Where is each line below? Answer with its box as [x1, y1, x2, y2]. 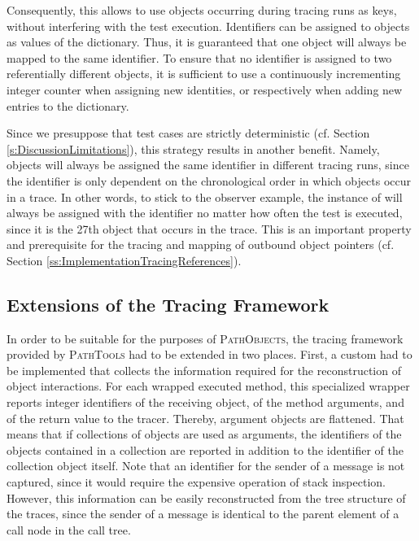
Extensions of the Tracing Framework [7, 291, 330, 316]
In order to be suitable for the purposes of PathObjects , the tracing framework [7, 329, 404, 347]
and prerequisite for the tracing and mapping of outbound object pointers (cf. [7, 236, 395, 253]
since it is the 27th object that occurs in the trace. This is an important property [7, 220, 412, 237]
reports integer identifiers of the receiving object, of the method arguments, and [7, 394, 404, 411]
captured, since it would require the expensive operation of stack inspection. [7, 473, 386, 491]
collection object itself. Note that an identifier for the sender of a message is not [7, 457, 405, 474]
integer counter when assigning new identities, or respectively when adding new [7, 81, 403, 98]
